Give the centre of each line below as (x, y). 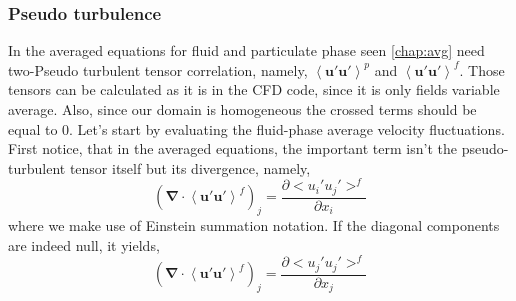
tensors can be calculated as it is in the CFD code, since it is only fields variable (254, 89)
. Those (482, 69)
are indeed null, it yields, (84, 244)
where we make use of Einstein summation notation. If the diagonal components (254, 225)
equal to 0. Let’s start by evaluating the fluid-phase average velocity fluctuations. (256, 128)
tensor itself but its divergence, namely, (190, 167)
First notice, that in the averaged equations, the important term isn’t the (232, 148)
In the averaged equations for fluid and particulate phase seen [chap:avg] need (246, 50)
